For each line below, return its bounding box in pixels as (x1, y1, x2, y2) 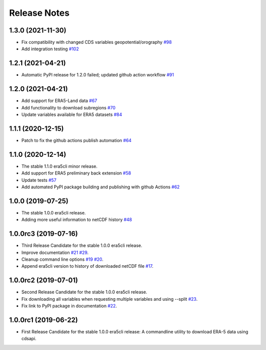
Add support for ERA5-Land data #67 (21, 98, 98, 104)
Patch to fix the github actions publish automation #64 (21, 137, 132, 143)
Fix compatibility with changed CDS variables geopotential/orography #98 (21, 39, 172, 45)
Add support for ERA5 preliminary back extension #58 (21, 170, 132, 176)
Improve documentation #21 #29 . (21, 249, 89, 255)
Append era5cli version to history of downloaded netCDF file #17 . (21, 263, 154, 269)
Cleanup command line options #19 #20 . (21, 256, 103, 262)
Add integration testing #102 (21, 46, 79, 52)
